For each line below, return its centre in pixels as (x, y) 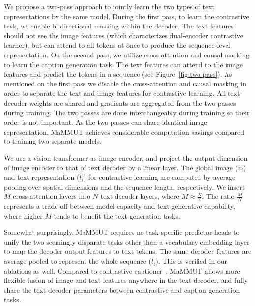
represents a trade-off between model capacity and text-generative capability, (120, 206)
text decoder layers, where (140, 196)
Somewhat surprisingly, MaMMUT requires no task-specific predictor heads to (122, 232)
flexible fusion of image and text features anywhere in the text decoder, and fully (126, 280)
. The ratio (218, 196)
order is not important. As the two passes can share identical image (106, 122)
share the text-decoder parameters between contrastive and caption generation (122, 290)
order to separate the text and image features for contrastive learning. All (115, 93)
